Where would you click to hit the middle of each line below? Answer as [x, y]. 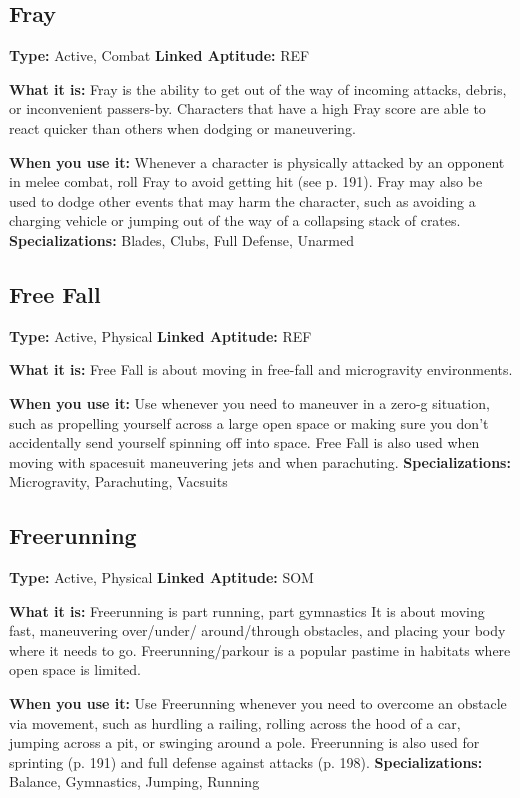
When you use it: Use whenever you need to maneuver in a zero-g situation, [249, 402]
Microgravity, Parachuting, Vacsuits [118, 481]
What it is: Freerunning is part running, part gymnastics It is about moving [247, 610]
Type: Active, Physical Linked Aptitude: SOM [161, 577]
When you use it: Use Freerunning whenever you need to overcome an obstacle [258, 703]
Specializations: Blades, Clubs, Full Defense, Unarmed [181, 239]
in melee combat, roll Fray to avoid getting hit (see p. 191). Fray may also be [246, 181]
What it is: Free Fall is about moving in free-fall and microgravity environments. [261, 369]
